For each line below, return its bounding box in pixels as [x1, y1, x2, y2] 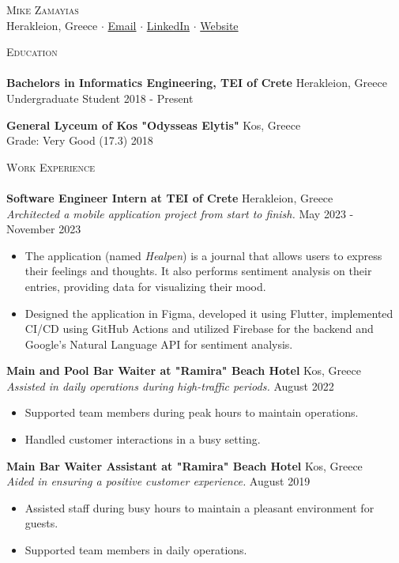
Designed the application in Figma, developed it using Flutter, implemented [24, 304, 393, 321]
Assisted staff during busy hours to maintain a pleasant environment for [24, 499, 375, 516]
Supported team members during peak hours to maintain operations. [24, 404, 359, 421]
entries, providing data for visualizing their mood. [24, 278, 266, 294]
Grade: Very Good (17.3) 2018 [6, 132, 153, 149]
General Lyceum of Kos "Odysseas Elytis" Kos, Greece [6, 116, 301, 133]
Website [200, 17, 239, 33]
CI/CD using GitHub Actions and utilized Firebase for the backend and [24, 320, 374, 337]
